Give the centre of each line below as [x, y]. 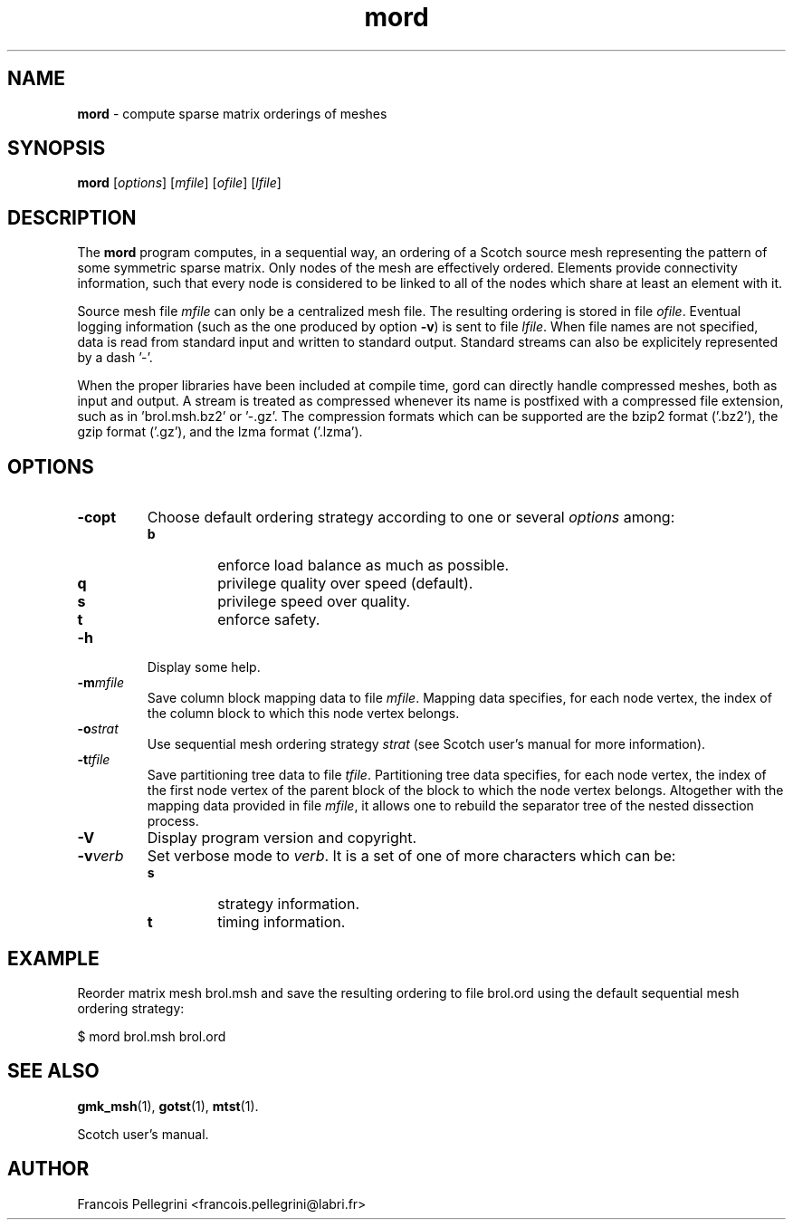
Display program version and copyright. [282, 838]
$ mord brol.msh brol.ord [152, 1036]
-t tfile [94, 760]
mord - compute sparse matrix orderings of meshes [232, 113]
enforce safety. [269, 620]
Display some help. [204, 667]
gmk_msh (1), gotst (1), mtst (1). [168, 1106]
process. [173, 821]
